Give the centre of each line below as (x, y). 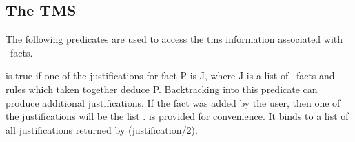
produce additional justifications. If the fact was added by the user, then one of (173, 102)
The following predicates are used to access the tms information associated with (174, 39)
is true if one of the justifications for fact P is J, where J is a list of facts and (170, 75)
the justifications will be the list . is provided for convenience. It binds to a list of (177, 116)
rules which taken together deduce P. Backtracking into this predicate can (162, 89)
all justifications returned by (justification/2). (102, 129)
